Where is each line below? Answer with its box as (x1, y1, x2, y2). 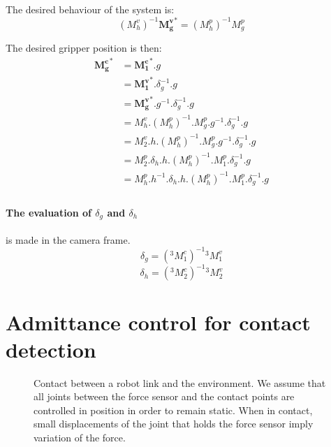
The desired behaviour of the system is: (6, 2, 175, 16)
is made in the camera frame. (6, 232, 131, 247)
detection (6, 335, 96, 363)
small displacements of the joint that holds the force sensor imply (34, 416, 314, 431)
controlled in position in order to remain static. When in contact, (34, 402, 313, 417)
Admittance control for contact (6, 307, 311, 336)
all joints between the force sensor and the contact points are (34, 389, 295, 404)
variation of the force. (34, 430, 126, 444)
